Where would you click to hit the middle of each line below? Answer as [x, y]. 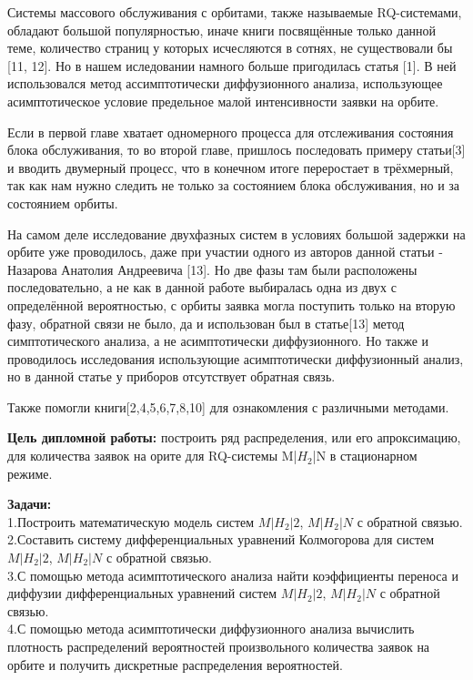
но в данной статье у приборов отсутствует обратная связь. [171, 376]
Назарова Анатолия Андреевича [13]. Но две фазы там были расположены [212, 269]
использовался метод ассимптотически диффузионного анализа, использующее [225, 83]
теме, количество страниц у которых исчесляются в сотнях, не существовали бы [230, 48]
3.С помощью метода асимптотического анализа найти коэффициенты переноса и [233, 575]
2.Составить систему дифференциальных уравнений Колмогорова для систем [221, 539]
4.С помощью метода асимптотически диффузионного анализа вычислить [211, 629]
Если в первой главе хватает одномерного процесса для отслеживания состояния [231, 132]
